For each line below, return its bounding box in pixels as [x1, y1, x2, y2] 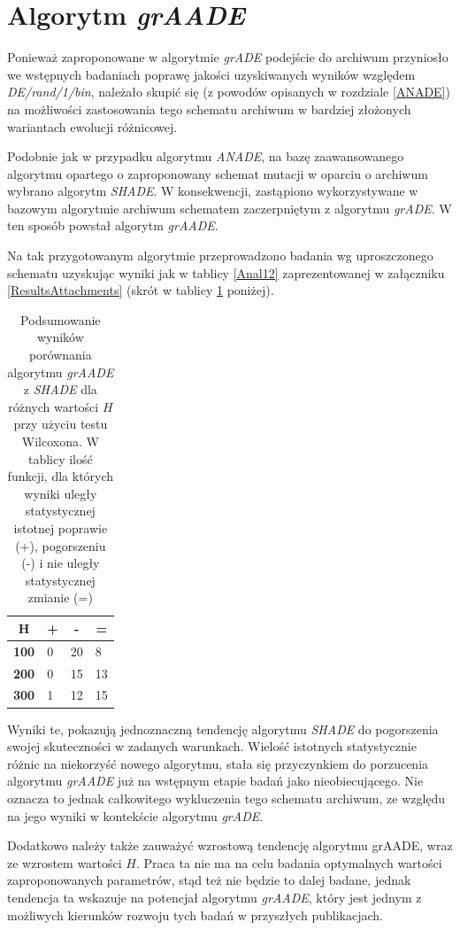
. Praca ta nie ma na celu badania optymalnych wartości [135, 853, 442, 872]
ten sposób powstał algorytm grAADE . [7, 216, 218, 235]
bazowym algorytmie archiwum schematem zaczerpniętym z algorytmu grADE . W [7, 198, 452, 217]
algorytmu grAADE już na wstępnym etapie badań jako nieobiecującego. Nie [7, 771, 424, 790]
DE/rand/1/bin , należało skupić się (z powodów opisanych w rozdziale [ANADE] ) [7, 82, 450, 101]
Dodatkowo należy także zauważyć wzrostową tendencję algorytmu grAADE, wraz [7, 836, 453, 855]
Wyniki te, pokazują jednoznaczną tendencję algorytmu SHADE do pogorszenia [7, 719, 439, 738]
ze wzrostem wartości [7, 853, 122, 872]
